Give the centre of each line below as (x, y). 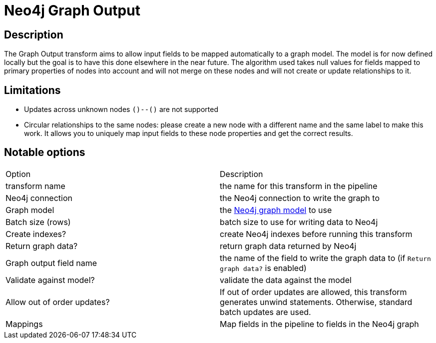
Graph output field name (51, 263)
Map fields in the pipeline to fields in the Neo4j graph (319, 324)
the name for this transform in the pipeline (299, 186)
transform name (35, 186)
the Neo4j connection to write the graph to (300, 198)
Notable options (45, 152)
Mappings (24, 324)
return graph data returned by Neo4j (288, 246)
